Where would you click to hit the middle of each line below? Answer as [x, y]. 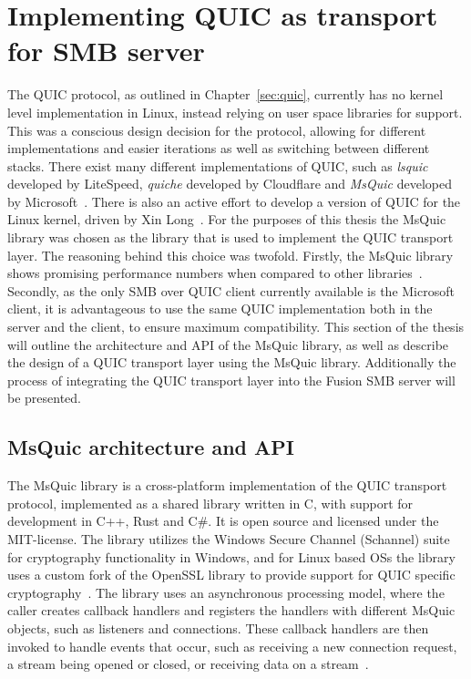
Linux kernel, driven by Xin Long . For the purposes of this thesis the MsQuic [227, 219]
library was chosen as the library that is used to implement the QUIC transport [230, 237]
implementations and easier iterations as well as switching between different [219, 148]
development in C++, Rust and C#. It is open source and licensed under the [223, 521]
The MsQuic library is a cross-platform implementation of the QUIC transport [227, 485]
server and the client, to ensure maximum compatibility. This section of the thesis [236, 327]
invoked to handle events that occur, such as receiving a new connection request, [232, 646]
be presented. [45, 398]
